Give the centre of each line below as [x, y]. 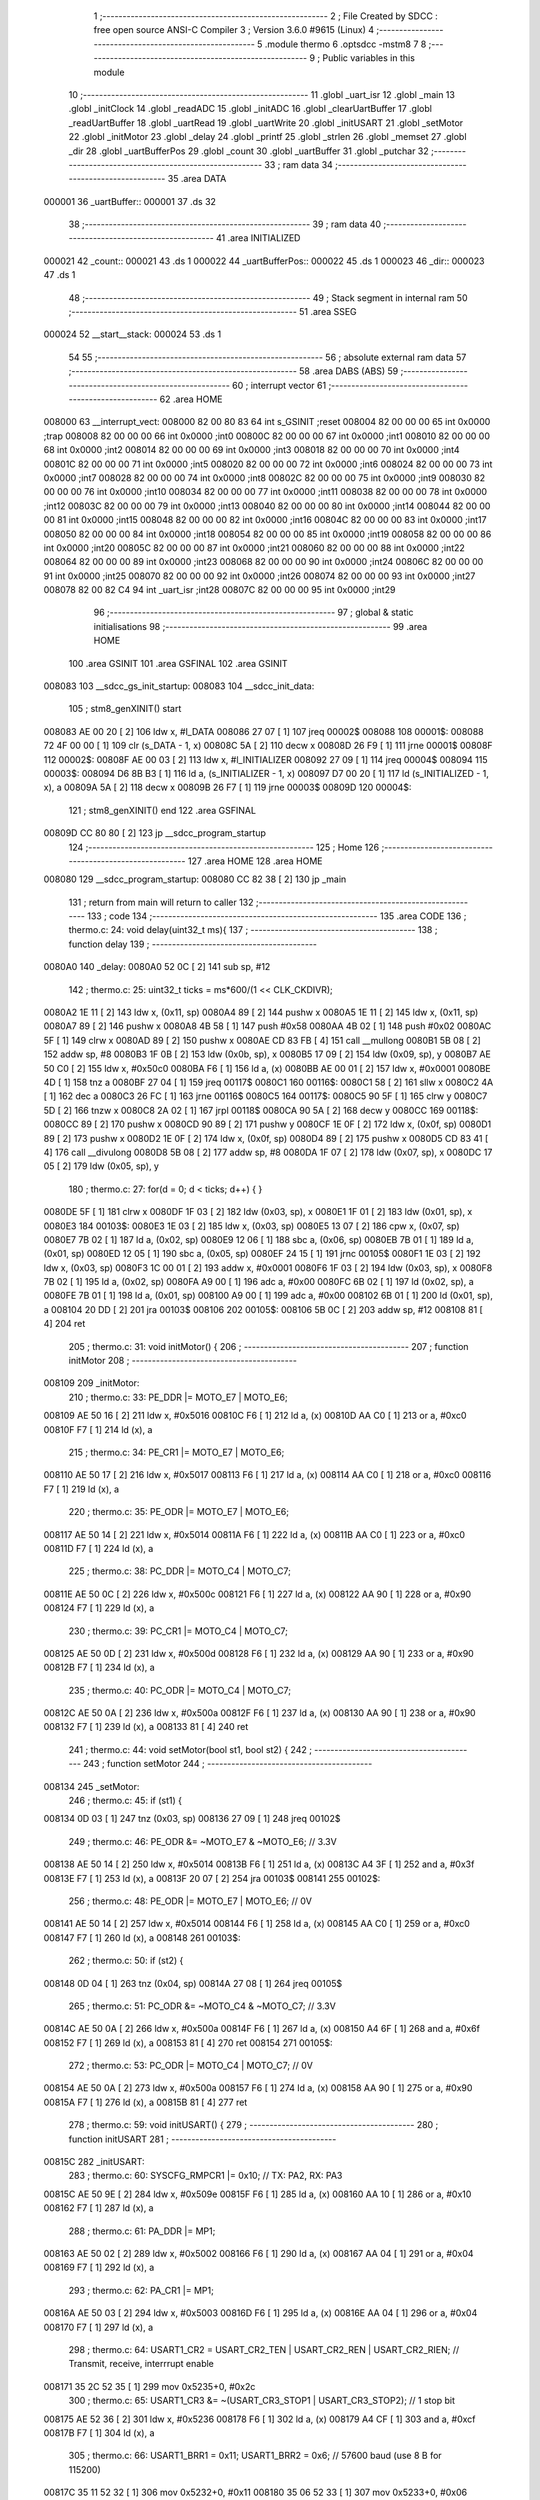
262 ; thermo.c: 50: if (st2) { [126, 1961]
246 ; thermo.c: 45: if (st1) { [125, 1801]
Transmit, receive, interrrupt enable [141, 2364]
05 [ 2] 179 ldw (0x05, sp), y [101, 1166]
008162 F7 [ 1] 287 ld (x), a [98, 2208]
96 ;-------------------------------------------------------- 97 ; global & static [253, 612]
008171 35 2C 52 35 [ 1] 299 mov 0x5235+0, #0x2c [149, 2386]
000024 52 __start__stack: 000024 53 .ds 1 [132, 334]
